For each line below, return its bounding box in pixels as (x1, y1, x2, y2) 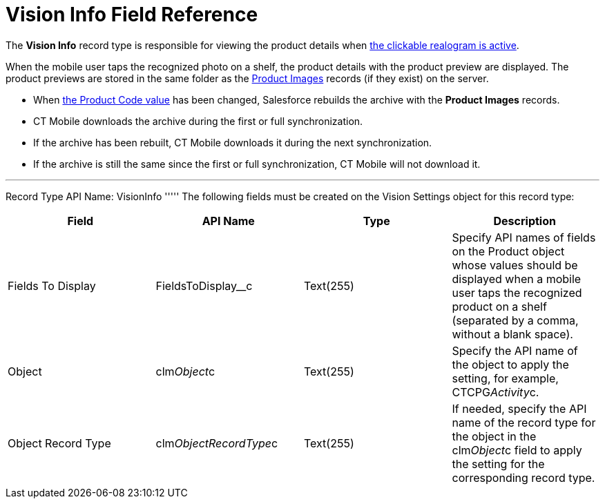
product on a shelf (452, 299, 547, 313)
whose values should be (452, 258, 578, 272)
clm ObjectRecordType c (155, 436, 278, 450)
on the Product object (452, 244, 565, 258)
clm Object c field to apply (452, 443, 582, 457)
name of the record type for (452, 415, 596, 429)
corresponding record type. (452, 470, 595, 485)
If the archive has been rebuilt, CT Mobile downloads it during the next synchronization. (33, 136, 432, 148)
